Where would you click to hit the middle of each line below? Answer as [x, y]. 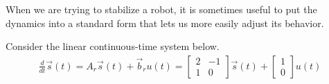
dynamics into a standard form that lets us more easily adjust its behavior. [165, 23]
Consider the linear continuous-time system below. [113, 46]
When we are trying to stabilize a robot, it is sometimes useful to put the [161, 9]
